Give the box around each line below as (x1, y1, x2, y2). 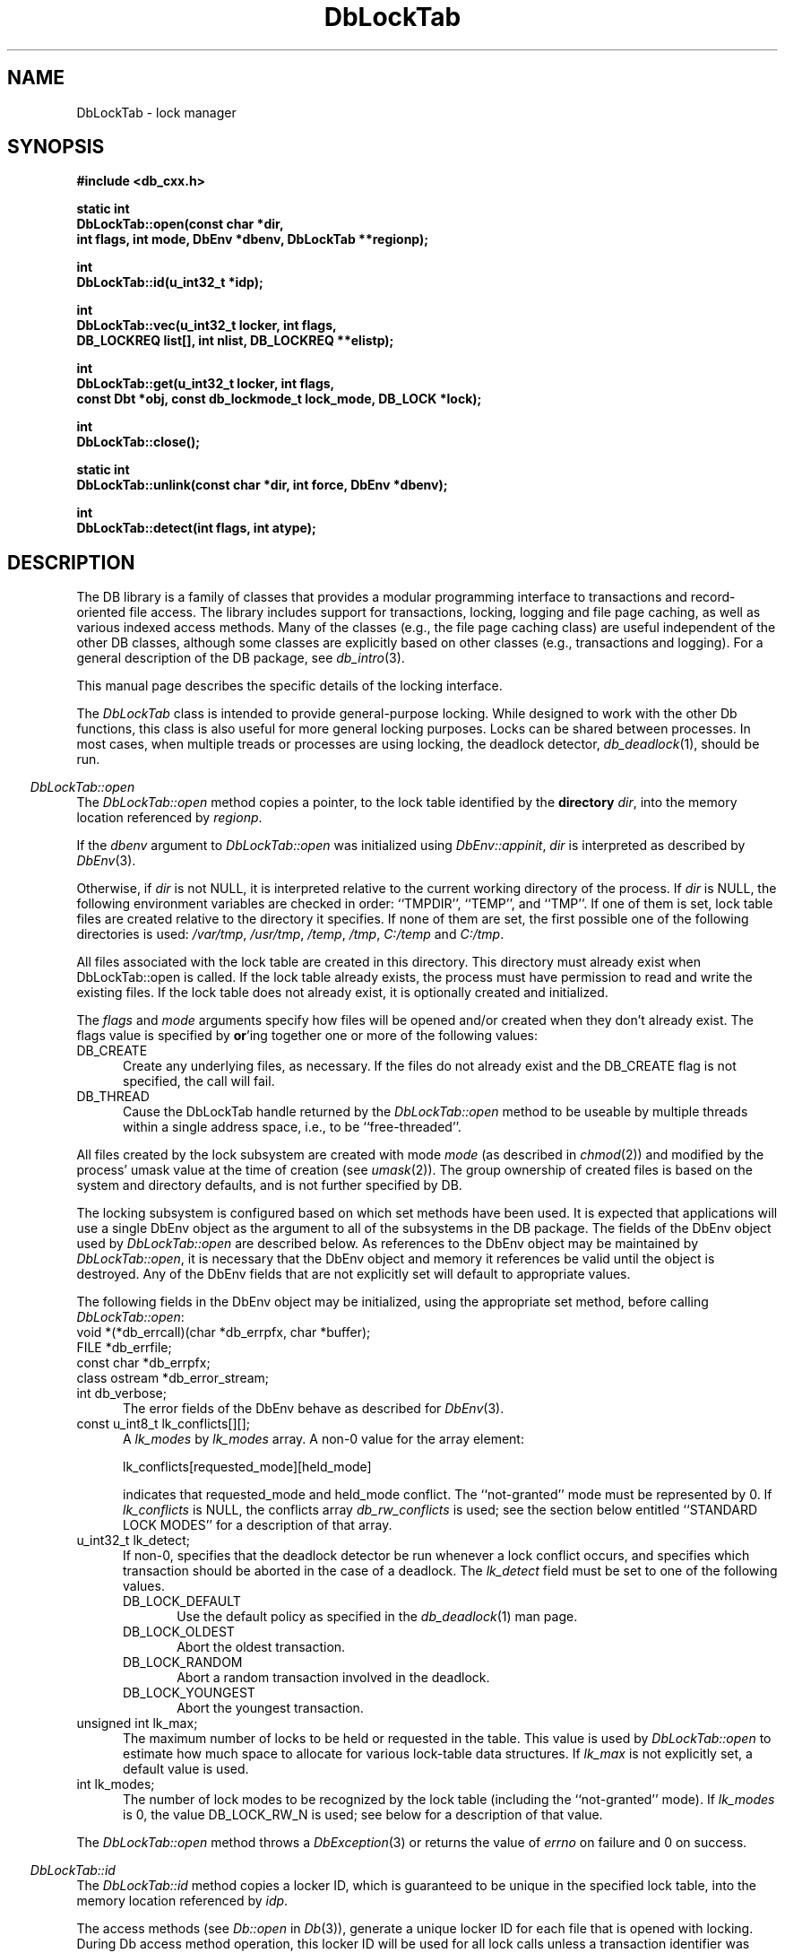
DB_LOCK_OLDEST (123, 1624, 235, 1640)
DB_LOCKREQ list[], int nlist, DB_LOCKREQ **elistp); (76, 333, 394, 349)
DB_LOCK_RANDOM (123, 1654, 243, 1671)
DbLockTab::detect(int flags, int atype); (76, 520, 316, 536)
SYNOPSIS (7, 135, 105, 159)
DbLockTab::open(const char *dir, (76, 216, 284, 232)
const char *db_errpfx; (76, 1355, 211, 1371)
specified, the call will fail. (123, 1073, 275, 1089)
